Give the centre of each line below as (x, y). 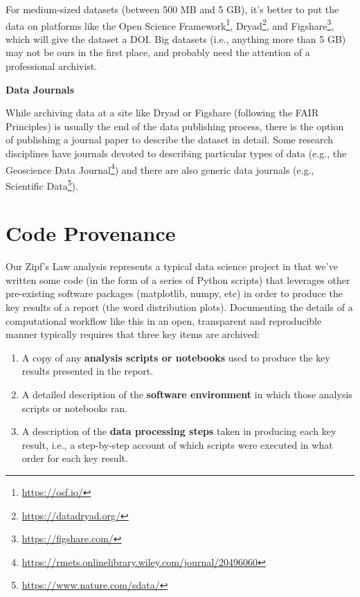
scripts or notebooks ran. (75, 408)
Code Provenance (91, 233)
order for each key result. (75, 458)
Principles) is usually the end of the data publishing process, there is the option (175, 126)
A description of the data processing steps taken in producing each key (179, 431)
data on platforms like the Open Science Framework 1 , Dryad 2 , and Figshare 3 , (170, 24)
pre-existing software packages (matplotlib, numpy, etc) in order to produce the (174, 293)
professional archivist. (52, 66)
